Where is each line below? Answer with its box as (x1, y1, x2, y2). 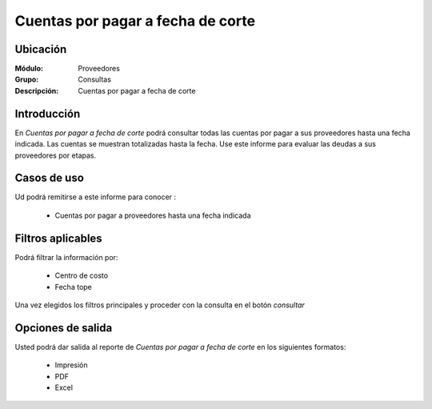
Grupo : (14, 74, 39, 84)
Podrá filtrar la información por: (14, 252, 118, 262)
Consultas (78, 74, 112, 84)
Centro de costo (54, 271, 108, 280)
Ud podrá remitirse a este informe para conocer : (14, 192, 176, 202)
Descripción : (14, 86, 59, 95)
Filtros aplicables (14, 231, 103, 245)
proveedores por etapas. (14, 150, 96, 160)
